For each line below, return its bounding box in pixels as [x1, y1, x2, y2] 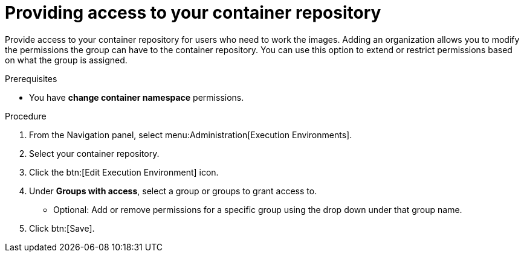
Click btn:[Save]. [29, 223, 95, 233]
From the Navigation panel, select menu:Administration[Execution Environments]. [29, 129, 352, 140]
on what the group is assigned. [5, 54, 128, 65]
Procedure [5, 110, 47, 121]
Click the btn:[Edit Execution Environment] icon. [29, 167, 219, 177]
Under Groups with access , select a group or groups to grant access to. [29, 185, 317, 196]
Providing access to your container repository [5, 2, 381, 23]
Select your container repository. [29, 148, 160, 159]
